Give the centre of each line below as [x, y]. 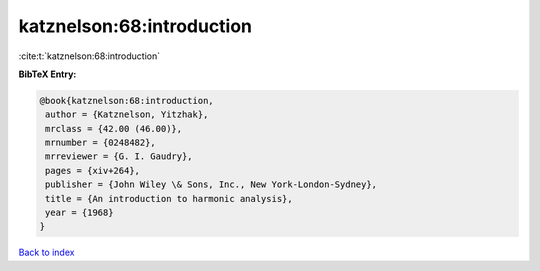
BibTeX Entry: [47, 74]
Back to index [46, 252]
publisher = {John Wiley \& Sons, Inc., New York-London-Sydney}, [211, 184]
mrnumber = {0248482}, [101, 143]
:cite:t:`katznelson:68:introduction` [89, 56]
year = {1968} [79, 213]
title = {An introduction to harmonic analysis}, [169, 198]
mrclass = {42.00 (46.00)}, [114, 128]
